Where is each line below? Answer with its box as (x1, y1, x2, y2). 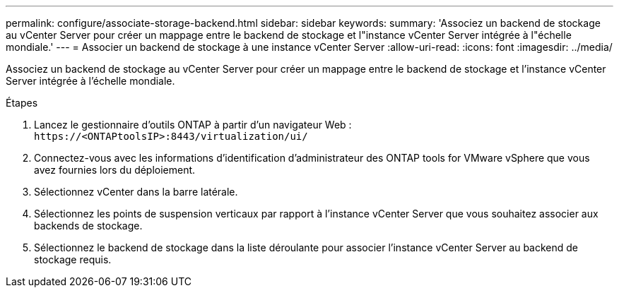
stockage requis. (34, 253, 112, 265)
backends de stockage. (34, 220, 143, 232)
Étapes (6, 97, 38, 109)
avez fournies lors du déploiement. (34, 164, 196, 176)
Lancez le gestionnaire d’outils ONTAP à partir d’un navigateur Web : (34, 119, 352, 131)
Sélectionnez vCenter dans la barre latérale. (34, 186, 238, 198)
